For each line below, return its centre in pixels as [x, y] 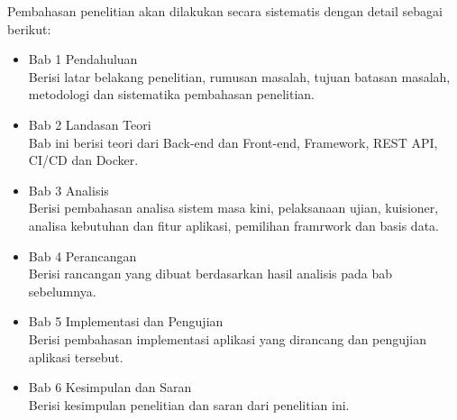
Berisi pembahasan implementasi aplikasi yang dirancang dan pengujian [228, 338]
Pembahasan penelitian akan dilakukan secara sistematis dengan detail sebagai [225, 11]
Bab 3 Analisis [69, 190]
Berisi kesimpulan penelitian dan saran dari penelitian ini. [189, 404]
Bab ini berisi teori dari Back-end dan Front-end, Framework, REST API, [233, 142]
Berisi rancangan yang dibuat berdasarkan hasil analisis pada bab [210, 274]
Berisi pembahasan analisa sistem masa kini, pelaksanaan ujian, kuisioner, [233, 208]
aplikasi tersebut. [76, 356]
